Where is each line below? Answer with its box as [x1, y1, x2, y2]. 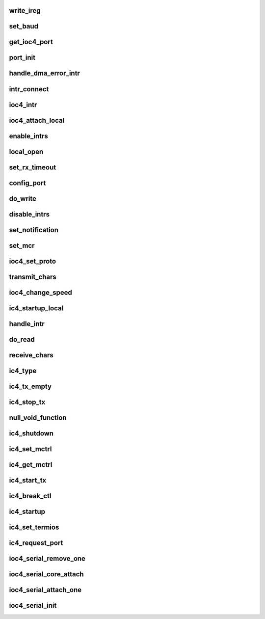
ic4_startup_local [9, 304, 64, 312]
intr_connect [9, 85, 49, 93]
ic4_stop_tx [9, 398, 46, 406]
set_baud [9, 22, 39, 30]
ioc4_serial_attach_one [9, 586, 82, 594]
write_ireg [9, 6, 41, 15]
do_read [9, 335, 35, 344]
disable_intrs [9, 210, 50, 218]
